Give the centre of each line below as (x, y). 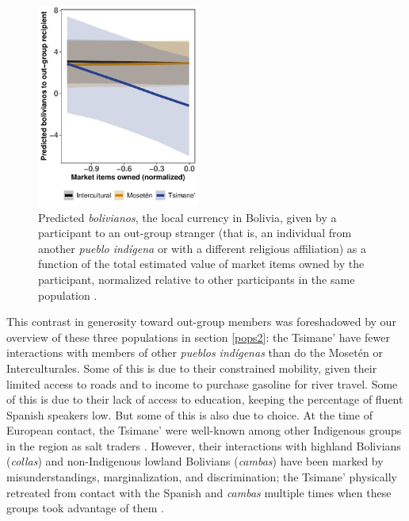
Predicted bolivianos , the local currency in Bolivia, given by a (187, 217)
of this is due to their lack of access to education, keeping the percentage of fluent (205, 399)
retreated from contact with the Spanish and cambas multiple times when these (199, 492)
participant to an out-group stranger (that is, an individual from (195, 233)
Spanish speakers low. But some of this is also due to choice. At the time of (189, 414)
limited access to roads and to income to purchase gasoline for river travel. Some (202, 383)
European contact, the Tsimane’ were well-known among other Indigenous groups (204, 430)
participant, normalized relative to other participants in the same (197, 279)
